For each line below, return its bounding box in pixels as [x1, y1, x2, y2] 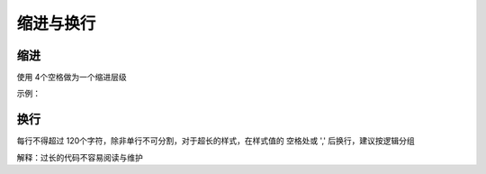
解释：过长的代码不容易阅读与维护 [16, 151, 143, 162]
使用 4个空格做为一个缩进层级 [16, 72, 127, 83]
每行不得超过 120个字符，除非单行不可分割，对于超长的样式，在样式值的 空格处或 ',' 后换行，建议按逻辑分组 [16, 135, 415, 146]
